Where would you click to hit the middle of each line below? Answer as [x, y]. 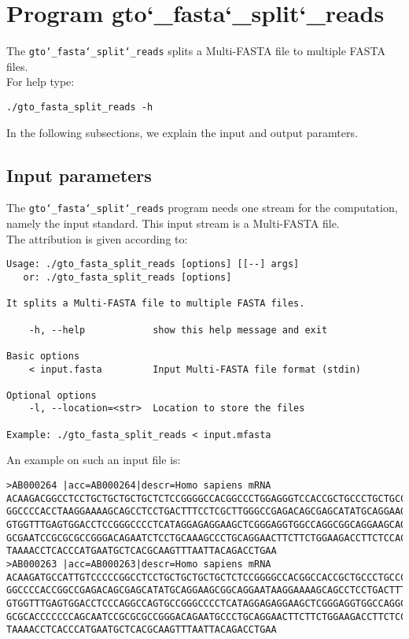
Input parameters [79, 175]
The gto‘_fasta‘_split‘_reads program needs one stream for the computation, [202, 208]
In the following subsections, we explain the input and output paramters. [182, 132]
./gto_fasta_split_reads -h [80, 107]
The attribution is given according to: [97, 238]
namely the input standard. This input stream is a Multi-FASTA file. [173, 223]
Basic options [43, 356]
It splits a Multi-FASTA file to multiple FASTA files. [156, 304]
